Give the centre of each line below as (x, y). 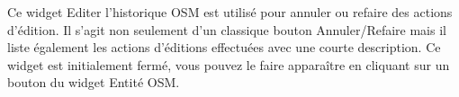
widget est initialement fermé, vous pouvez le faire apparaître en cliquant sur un (229, 64)
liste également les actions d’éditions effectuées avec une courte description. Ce (224, 47)
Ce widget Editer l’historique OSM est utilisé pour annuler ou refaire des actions (230, 12)
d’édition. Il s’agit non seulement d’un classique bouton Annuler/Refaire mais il (227, 29)
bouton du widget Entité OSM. (94, 82)
